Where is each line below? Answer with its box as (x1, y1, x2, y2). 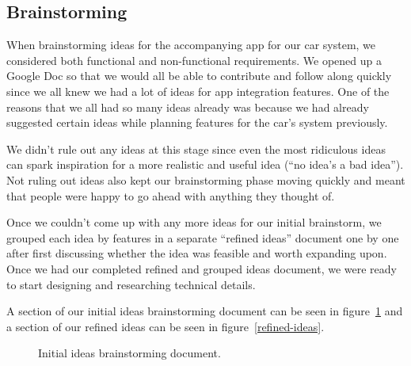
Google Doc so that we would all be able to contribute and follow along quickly (6, 67, 392, 84)
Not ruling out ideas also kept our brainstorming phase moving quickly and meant (6, 171, 405, 188)
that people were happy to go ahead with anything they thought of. (6, 187, 335, 204)
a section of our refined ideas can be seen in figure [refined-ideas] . (6, 318, 325, 334)
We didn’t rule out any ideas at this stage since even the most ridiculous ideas (6, 140, 386, 157)
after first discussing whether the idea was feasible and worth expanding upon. (6, 245, 387, 261)
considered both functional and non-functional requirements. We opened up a (6, 51, 382, 68)
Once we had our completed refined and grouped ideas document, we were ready (6, 260, 397, 276)
